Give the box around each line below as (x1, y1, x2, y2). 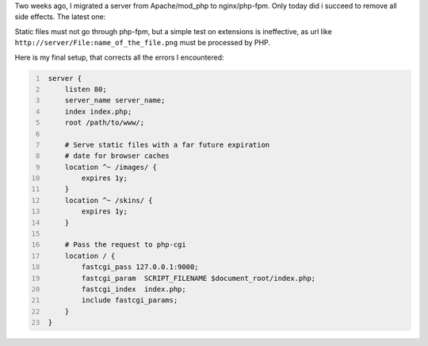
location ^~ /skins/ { (64, 195, 154, 205)
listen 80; (64, 84, 107, 94)
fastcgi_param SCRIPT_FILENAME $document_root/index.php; (81, 274, 316, 283)
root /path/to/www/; (64, 118, 145, 127)
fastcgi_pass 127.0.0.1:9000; (81, 263, 199, 271)
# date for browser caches (64, 152, 170, 160)
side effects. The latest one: (14, 12, 106, 21)
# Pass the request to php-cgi (64, 240, 186, 249)
